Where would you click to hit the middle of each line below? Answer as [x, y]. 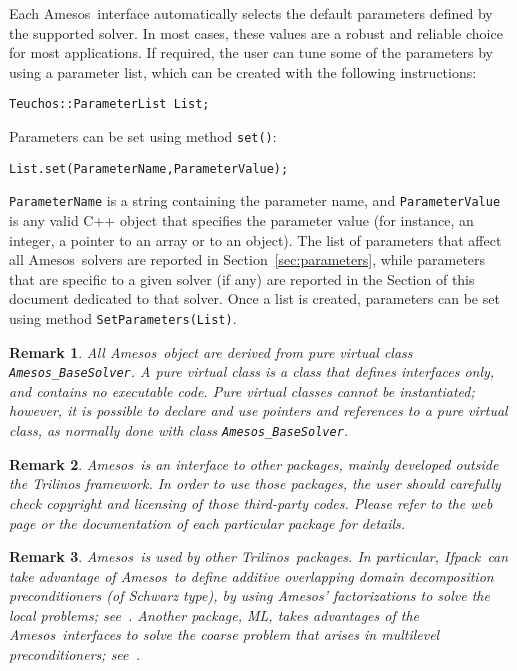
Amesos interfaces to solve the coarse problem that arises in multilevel [224, 634]
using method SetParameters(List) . [123, 317]
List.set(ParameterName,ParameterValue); [149, 168]
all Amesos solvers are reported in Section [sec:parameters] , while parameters [247, 259]
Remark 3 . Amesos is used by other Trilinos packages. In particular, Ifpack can [259, 556]
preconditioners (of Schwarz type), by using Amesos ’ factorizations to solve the [249, 595]
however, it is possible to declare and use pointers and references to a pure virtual [258, 410]
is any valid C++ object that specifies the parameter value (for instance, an [241, 220]
